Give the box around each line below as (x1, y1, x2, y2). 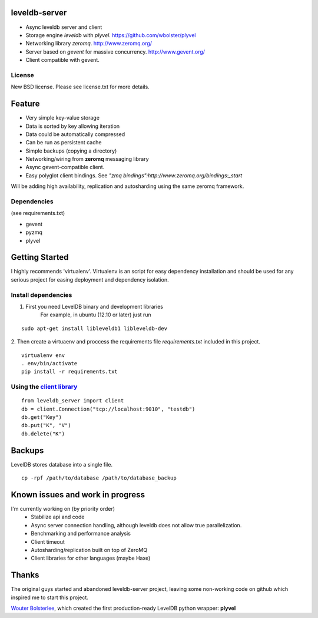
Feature (11, 99, 40, 109)
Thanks (11, 570, 39, 580)
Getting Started (11, 252, 69, 262)
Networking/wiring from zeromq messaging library (25, 156, 150, 163)
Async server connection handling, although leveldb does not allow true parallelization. (31, 521, 242, 528)
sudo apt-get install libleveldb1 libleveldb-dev (21, 325, 168, 332)
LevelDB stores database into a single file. (11, 461, 113, 468)
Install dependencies (11, 290, 72, 299)
